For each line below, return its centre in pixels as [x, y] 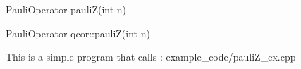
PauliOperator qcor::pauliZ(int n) [78, 33]
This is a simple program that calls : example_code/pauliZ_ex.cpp [151, 57]
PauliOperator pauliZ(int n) [66, 9]
